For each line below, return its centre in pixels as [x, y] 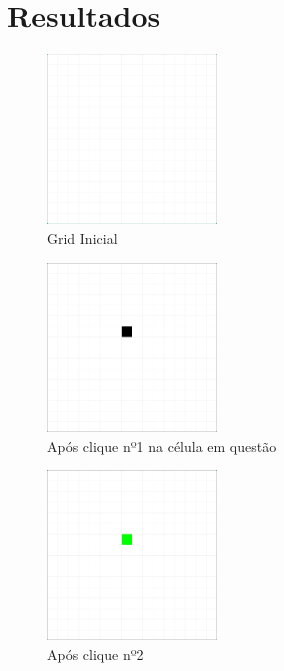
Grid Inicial [82, 237]
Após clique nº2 [95, 653]
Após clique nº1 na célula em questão [162, 445]
